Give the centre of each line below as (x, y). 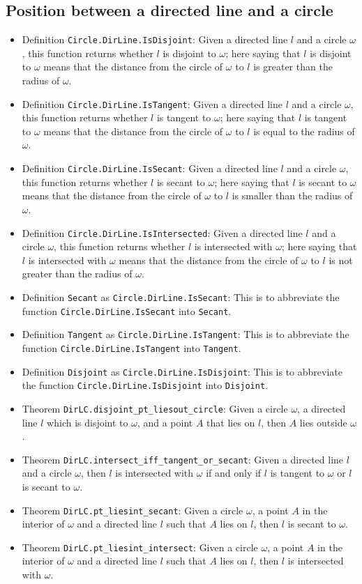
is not (341, 260)
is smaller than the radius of (292, 195)
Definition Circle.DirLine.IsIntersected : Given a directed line (162, 232)
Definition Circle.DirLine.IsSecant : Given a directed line (150, 168)
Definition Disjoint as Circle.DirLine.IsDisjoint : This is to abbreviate (182, 371)
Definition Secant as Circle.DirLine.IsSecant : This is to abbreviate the (181, 297)
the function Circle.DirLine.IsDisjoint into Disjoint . (145, 385)
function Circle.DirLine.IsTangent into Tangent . (131, 347)
